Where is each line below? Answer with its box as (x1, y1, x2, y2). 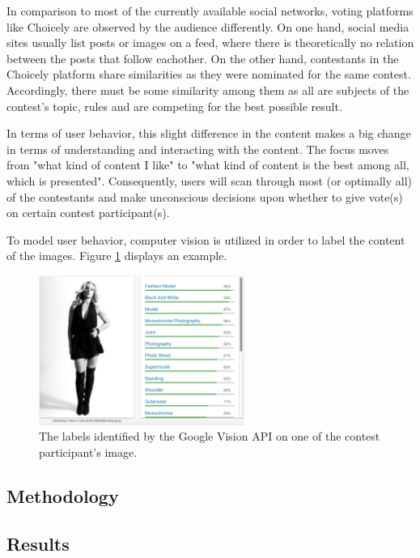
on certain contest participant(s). (6, 204, 170, 221)
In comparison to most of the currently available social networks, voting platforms (6, 2, 414, 19)
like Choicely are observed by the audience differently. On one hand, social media (6, 18, 409, 35)
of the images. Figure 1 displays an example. (6, 247, 227, 264)
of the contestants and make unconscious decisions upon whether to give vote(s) (6, 188, 403, 205)
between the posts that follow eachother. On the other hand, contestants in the (6, 49, 399, 66)
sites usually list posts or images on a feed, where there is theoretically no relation (6, 34, 414, 51)
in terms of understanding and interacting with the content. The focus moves (6, 140, 389, 157)
